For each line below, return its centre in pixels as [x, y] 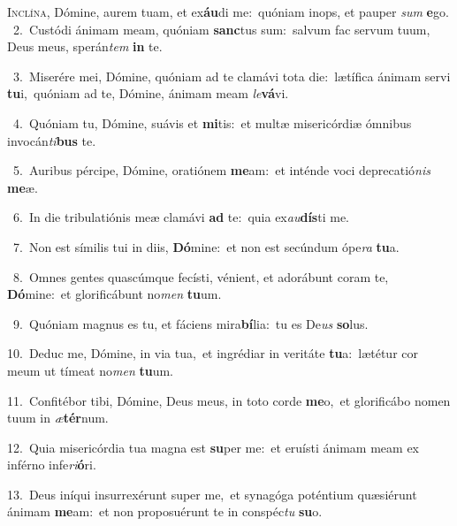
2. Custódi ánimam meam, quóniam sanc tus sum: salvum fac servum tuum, [221, 29]
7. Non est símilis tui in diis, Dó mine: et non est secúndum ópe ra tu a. [206, 246]
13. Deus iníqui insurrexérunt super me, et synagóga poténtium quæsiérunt [212, 494]
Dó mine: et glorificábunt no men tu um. [114, 294]
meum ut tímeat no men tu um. [90, 370]
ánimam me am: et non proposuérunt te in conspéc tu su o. [165, 511]
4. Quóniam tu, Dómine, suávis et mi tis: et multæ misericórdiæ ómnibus [212, 122]
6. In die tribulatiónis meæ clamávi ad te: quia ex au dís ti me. [181, 217]
